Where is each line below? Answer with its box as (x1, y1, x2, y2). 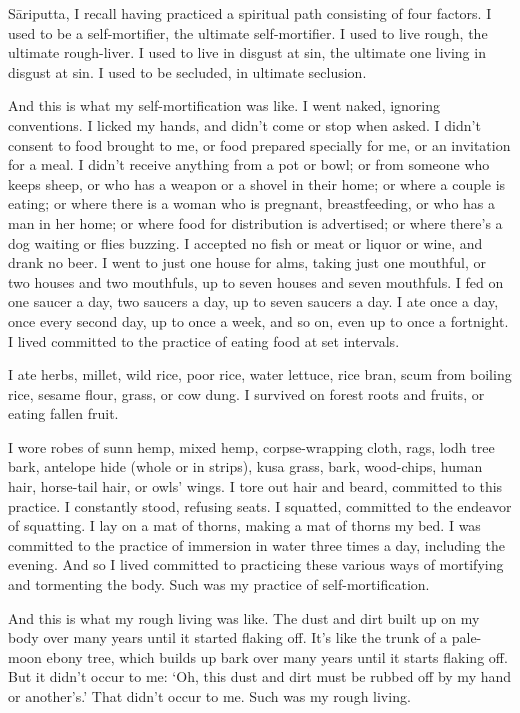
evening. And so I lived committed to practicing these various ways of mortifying (8, 554, 504, 575)
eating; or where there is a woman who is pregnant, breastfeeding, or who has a (8, 193, 496, 214)
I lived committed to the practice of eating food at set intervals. (8, 330, 400, 351)
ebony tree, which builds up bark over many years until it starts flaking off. (46, 646, 508, 667)
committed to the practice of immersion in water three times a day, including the (8, 534, 505, 555)
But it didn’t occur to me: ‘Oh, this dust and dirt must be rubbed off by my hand (8, 666, 512, 687)
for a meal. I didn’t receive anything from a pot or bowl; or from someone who (8, 154, 490, 175)
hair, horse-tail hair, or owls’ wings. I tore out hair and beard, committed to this (8, 476, 503, 497)
